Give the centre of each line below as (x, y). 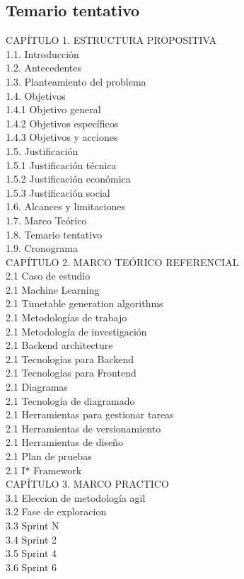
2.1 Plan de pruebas (49, 456)
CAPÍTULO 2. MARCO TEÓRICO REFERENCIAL (122, 262)
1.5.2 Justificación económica (68, 179)
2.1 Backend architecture (59, 345)
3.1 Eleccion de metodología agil (76, 497)
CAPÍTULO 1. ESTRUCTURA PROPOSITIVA (111, 40)
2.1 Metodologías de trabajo (66, 317)
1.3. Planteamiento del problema (76, 81)
